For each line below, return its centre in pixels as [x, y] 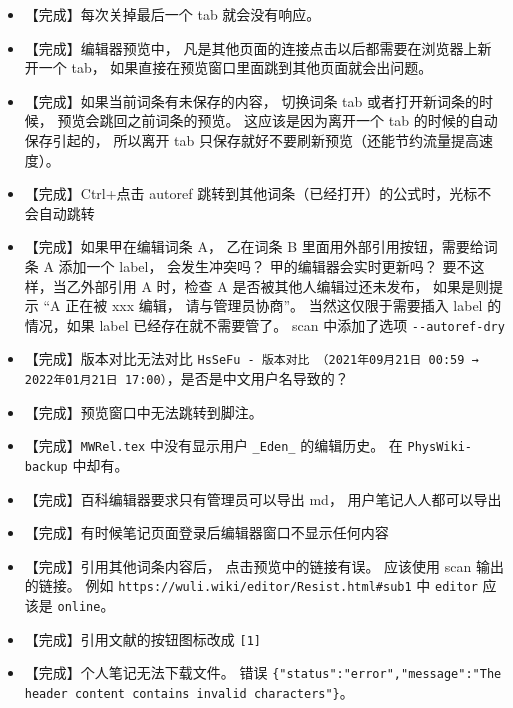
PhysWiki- [439, 447]
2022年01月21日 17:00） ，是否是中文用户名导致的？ [186, 378]
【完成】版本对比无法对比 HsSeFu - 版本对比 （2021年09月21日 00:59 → [251, 358]
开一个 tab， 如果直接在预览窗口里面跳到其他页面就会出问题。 [228, 67]
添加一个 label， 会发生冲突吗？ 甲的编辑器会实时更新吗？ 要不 [264, 265]
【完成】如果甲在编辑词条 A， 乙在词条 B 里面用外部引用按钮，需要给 [254, 246]
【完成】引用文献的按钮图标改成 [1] [142, 638]
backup [46, 466]
